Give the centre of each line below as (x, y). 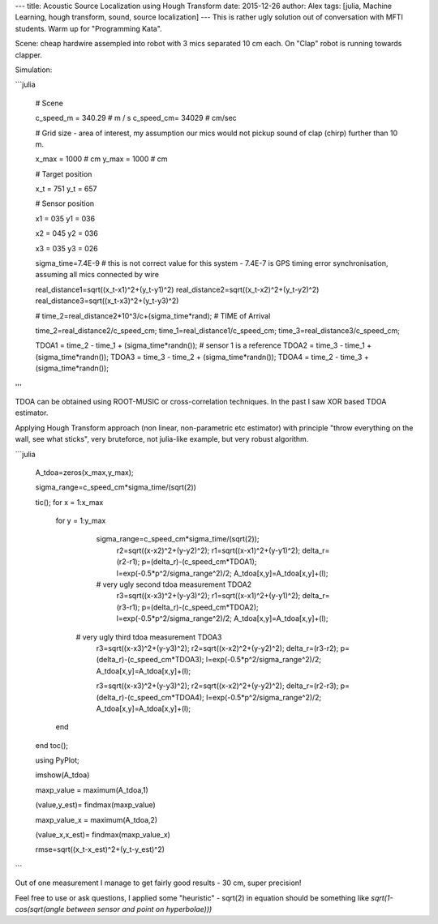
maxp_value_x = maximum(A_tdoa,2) (97, 819)
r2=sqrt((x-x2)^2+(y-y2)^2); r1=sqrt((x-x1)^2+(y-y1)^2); (208, 550)
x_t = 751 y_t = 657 (66, 189)
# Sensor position (65, 203)
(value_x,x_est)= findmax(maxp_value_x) (103, 835)
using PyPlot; (58, 760)
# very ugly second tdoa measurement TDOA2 (174, 584)
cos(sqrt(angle (40, 909)
